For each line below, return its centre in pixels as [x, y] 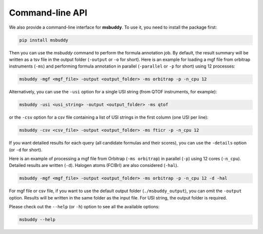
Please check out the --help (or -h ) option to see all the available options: [84, 207]
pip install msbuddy [44, 40]
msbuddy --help [37, 220]
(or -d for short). [26, 150]
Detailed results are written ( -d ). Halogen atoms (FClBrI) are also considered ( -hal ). [94, 165]
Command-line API [48, 13]
